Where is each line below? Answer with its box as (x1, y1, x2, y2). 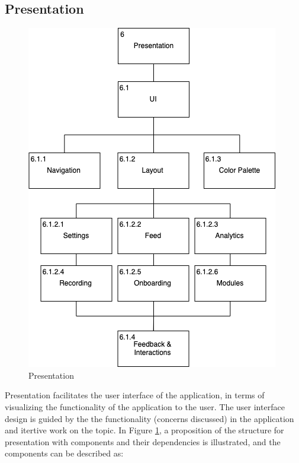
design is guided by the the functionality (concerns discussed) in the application (5, 412, 294, 424)
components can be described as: (5, 447, 124, 459)
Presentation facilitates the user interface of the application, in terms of (5, 389, 265, 401)
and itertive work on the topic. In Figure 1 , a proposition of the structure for (5, 424, 284, 436)
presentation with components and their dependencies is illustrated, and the (5, 435, 281, 448)
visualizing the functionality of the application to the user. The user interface (5, 400, 285, 413)
